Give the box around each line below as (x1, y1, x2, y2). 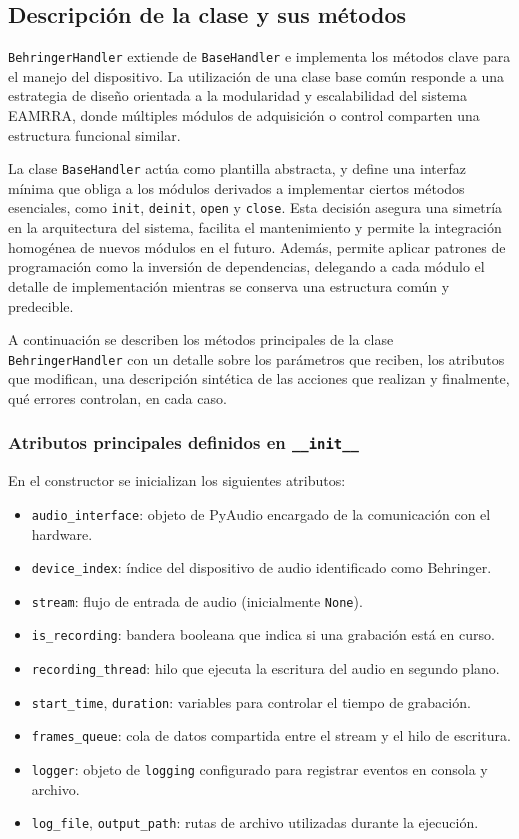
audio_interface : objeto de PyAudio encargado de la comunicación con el (31, 503, 491, 524)
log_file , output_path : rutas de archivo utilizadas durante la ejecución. (31, 812, 479, 833)
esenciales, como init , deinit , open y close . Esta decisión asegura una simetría (8, 197, 503, 218)
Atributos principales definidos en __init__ (8, 430, 359, 455)
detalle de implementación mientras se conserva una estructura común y (8, 275, 450, 296)
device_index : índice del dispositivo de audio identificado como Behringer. (31, 557, 492, 578)
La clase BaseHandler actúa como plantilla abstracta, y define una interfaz (8, 158, 466, 179)
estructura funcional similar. (8, 124, 181, 145)
